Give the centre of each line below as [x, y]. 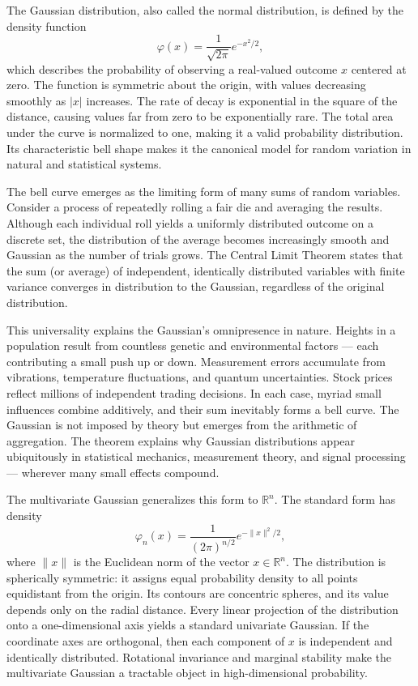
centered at [379, 68]
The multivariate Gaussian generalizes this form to [132, 499]
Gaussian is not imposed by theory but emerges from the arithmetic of [182, 425]
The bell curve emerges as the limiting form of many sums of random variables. [204, 191]
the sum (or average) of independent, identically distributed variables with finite [206, 270]
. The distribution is [336, 562]
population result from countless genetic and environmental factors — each [193, 345]
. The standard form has [335, 499]
